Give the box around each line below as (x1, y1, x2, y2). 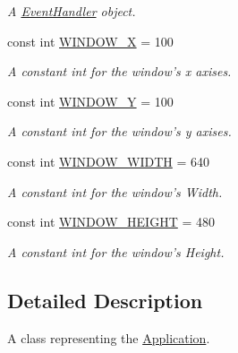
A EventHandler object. (7, 2, 136, 20)
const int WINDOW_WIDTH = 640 (7, 151, 210, 170)
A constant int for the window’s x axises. (7, 62, 232, 81)
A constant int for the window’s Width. (7, 182, 223, 201)
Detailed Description (7, 286, 203, 314)
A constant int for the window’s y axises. (7, 122, 232, 141)
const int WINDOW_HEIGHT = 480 (7, 212, 215, 231)
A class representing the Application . (7, 328, 210, 347)
